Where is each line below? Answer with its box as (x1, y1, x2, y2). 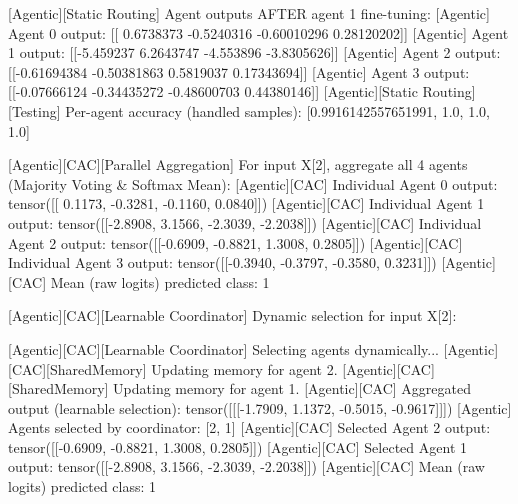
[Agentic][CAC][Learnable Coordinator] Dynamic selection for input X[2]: (8, 305, 457, 326)
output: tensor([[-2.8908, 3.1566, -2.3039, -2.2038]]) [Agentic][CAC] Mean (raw (8, 456, 485, 477)
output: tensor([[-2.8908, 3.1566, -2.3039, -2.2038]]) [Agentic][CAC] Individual (8, 212, 482, 233)
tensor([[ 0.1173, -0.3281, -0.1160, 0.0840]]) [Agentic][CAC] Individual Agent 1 (8, 193, 485, 214)
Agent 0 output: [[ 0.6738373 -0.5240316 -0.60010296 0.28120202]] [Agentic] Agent (8, 22, 509, 43)
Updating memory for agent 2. (151, 358, 338, 379)
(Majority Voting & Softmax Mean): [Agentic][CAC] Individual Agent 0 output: (8, 173, 498, 194)
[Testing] (8, 100, 61, 121)
